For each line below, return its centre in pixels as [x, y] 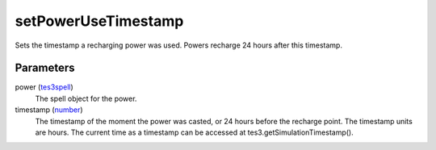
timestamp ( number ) [49, 110]
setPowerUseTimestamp [99, 21]
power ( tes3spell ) [44, 87]
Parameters [45, 68]
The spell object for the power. [86, 98]
